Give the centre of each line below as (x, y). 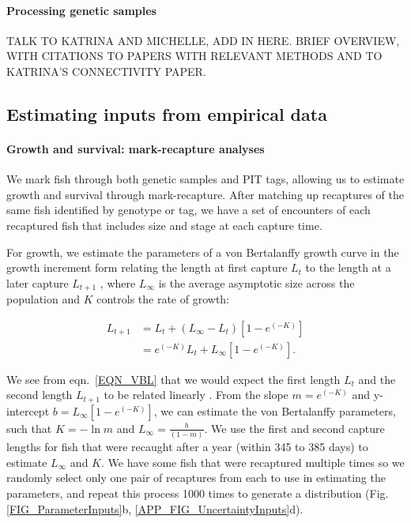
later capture (38, 282)
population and (43, 299)
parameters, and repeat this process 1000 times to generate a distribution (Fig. (198, 493)
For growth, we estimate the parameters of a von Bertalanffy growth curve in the (203, 252)
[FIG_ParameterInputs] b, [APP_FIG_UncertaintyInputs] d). (155, 508)
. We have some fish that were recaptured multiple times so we (253, 462)
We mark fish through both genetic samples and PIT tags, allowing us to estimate (205, 179)
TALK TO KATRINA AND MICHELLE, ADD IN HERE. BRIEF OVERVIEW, (203, 40)
